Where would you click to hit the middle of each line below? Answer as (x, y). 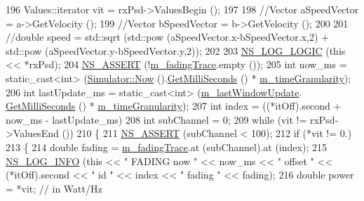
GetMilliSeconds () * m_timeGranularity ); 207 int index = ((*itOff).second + (174, 106)
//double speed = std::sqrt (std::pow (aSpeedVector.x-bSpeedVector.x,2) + (167, 37)
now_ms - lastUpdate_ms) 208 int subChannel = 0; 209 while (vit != (156, 119)
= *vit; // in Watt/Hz (54, 188)
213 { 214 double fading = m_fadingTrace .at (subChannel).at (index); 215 (166, 147)
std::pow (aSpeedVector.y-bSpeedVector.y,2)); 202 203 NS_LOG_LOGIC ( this (176, 50)
